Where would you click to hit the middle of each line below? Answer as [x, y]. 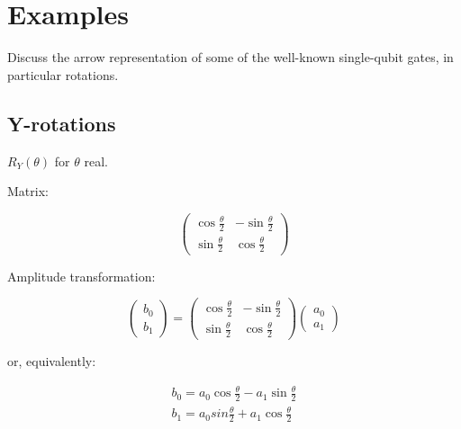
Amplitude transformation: [81, 276]
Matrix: [28, 191]
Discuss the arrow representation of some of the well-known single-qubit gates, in [230, 57]
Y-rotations [62, 123]
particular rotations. [63, 74]
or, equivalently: [52, 360]
